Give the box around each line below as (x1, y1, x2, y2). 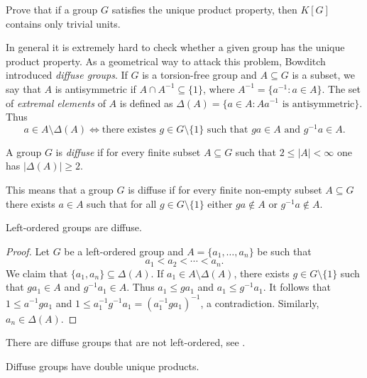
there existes (102, 124, 156, 135)
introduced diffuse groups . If (6, 67, 128, 82)
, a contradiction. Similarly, (200, 295, 319, 310)
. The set (322, 81, 361, 96)
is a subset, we (292, 67, 355, 82)
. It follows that (263, 279, 331, 294)
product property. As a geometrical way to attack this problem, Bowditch (6, 53, 326, 68)
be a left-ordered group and (64, 243, 184, 258)
